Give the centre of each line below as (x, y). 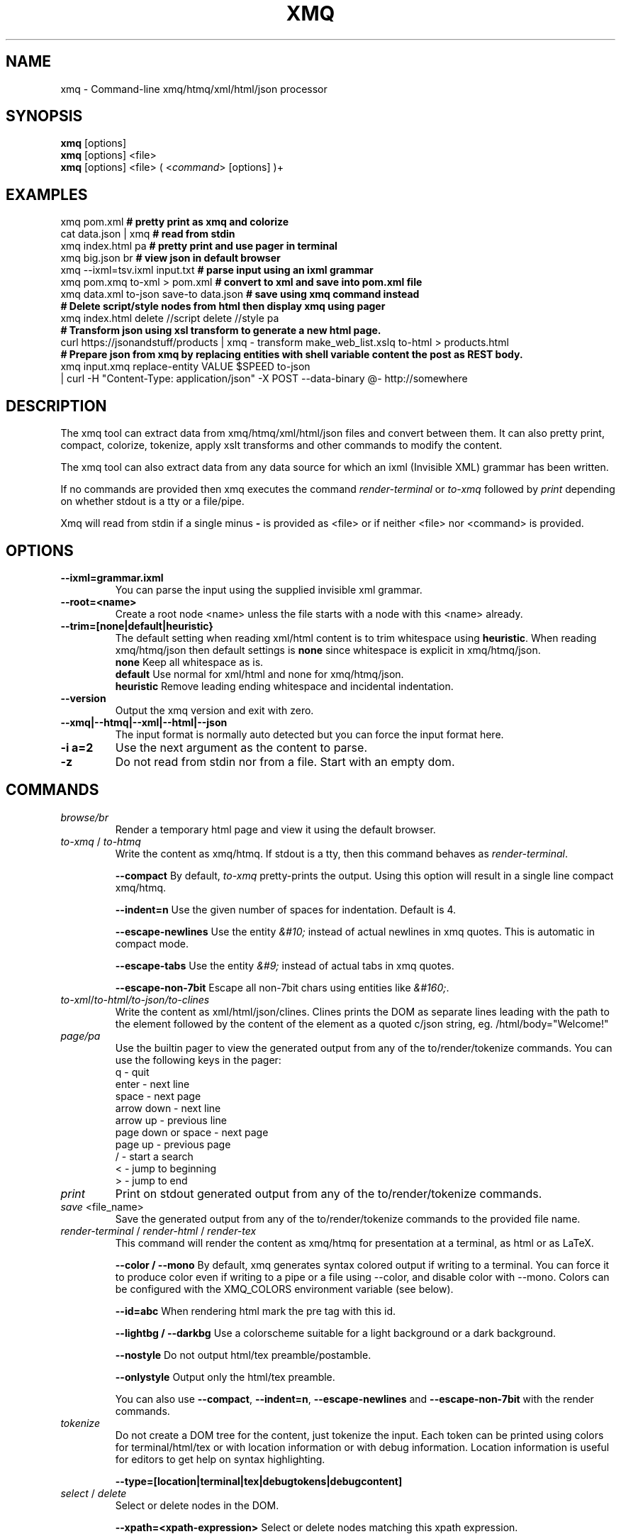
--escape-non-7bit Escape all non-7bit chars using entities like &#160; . (282, 987)
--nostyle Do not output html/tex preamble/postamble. (243, 1355)
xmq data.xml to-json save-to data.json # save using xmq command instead (240, 294)
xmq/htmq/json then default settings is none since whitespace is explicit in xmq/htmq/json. (328, 650)
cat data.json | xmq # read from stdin (148, 234)
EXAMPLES (47, 194)
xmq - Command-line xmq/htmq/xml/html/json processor (194, 89)
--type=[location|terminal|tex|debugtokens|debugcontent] (259, 1481)
